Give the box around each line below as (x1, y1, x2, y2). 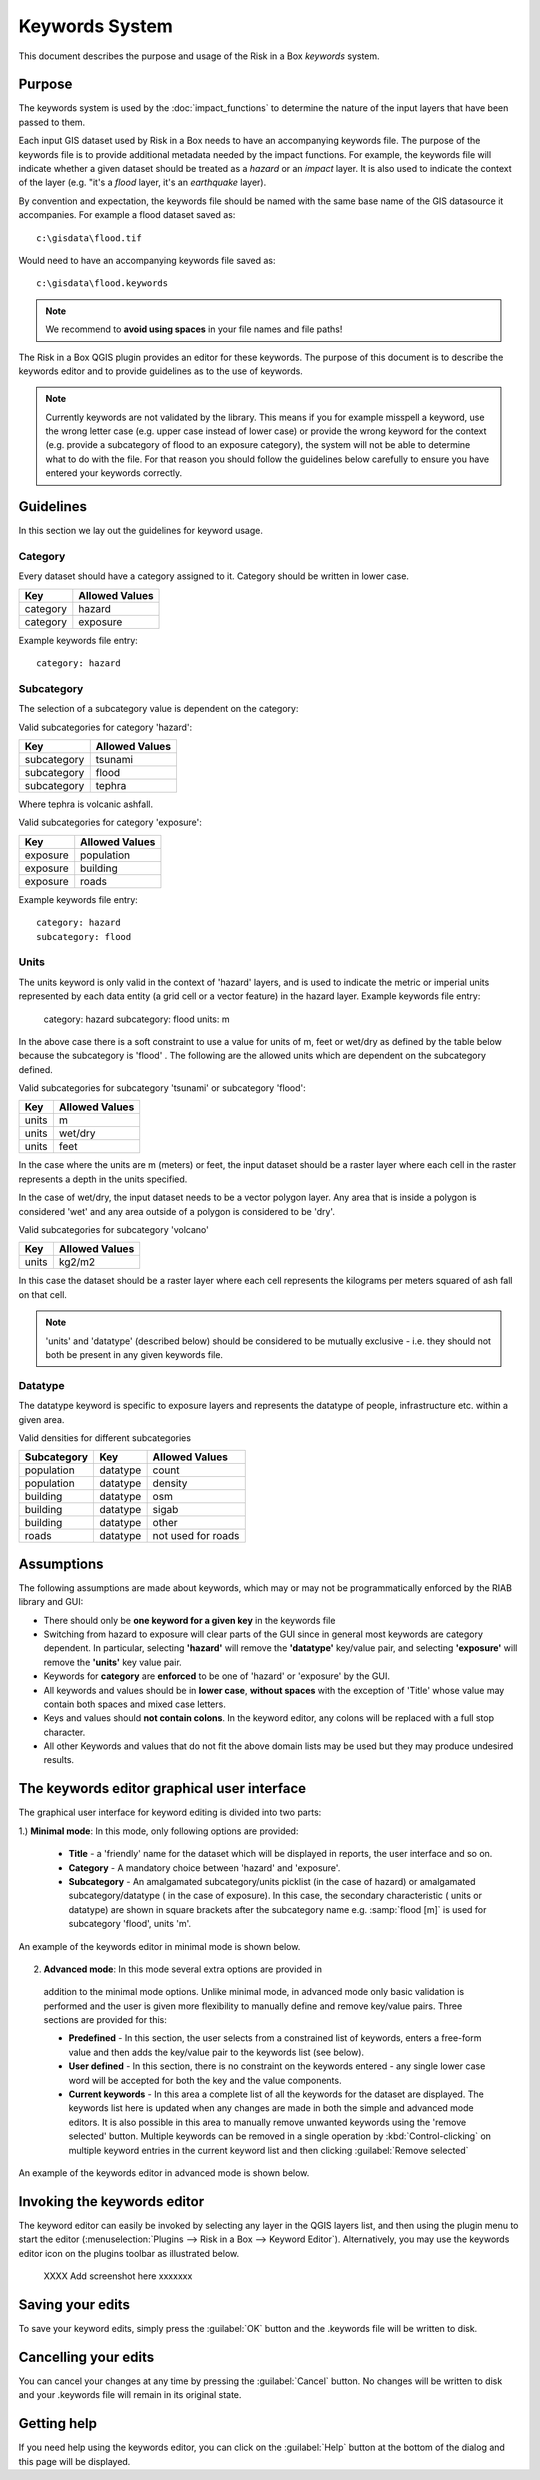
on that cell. (18, 1288, 67, 1300)
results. (43, 1754, 75, 1766)
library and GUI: (18, 1596, 84, 1608)
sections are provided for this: (43, 2014, 167, 2026)
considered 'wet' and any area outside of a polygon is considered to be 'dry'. (18, 1205, 335, 1217)
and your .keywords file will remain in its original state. (18, 2389, 242, 2401)
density (152, 1476, 188, 1490)
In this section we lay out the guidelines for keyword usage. (18, 525, 264, 537)
